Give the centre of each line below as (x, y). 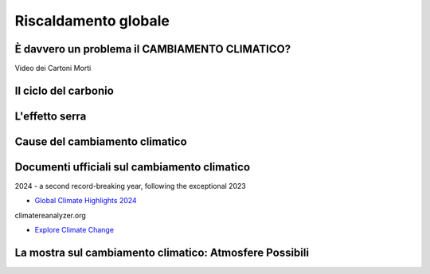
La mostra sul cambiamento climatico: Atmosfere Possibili (162, 252)
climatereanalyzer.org (51, 215)
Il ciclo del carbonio (64, 90)
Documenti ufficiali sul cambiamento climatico (133, 167)
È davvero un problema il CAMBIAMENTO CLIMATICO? (152, 49)
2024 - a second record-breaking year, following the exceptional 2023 (130, 186)
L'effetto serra (51, 116)
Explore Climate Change (74, 230)
